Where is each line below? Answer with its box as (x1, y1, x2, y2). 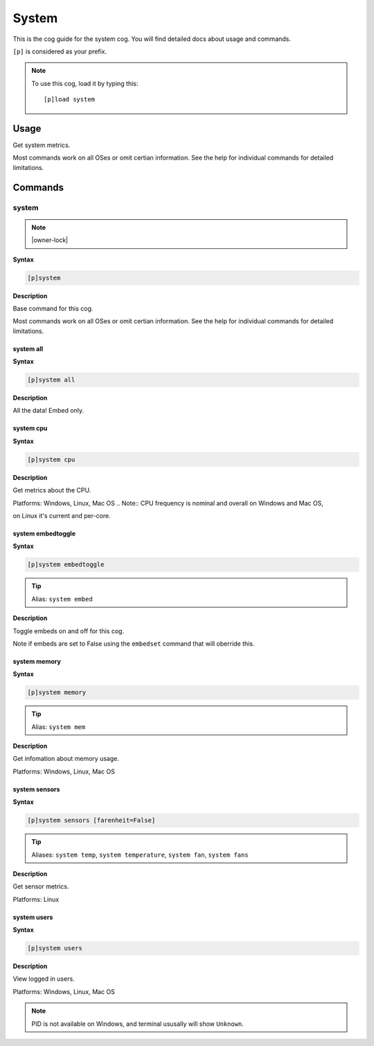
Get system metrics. (12, 141, 71, 149)
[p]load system (44, 96, 96, 103)
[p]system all (27, 376, 75, 384)
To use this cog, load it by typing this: (31, 79, 139, 87)
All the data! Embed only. (12, 406, 84, 415)
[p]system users (27, 944, 83, 952)
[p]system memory (27, 689, 87, 696)
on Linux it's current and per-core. (12, 511, 111, 520)
